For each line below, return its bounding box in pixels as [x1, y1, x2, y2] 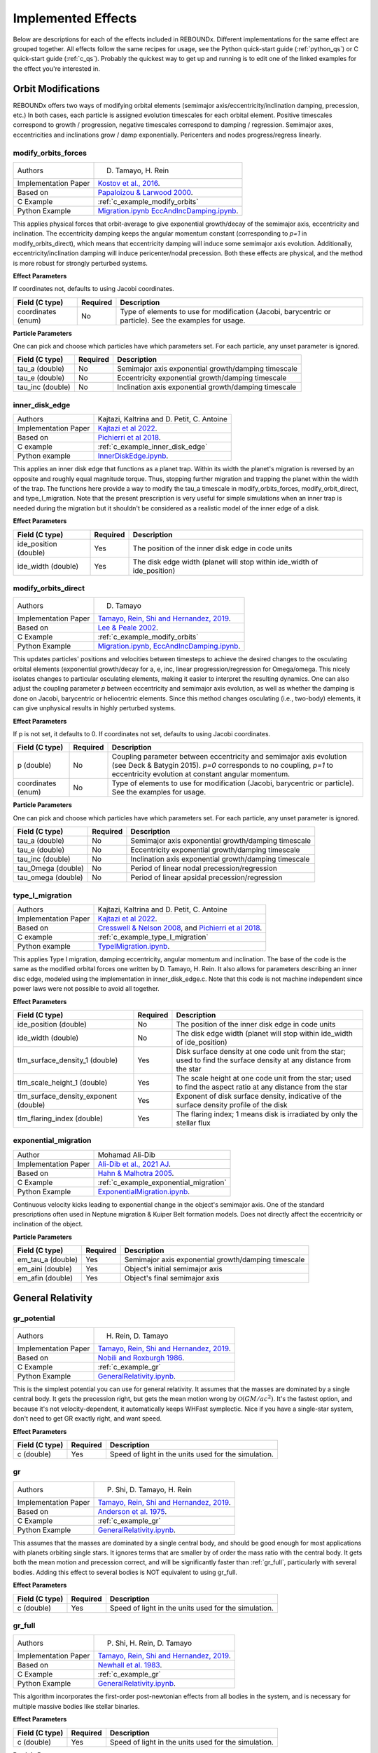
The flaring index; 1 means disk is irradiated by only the [176, 1109, 358, 1118]
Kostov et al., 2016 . [97, 178, 160, 188]
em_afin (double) [17, 1273, 73, 1283]
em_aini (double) [17, 1264, 73, 1274]
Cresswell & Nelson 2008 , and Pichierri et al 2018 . [97, 923, 262, 933]
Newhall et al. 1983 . [97, 1660, 162, 1670]
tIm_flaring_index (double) [17, 1114, 104, 1123]
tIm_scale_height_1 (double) [17, 1077, 108, 1087]
